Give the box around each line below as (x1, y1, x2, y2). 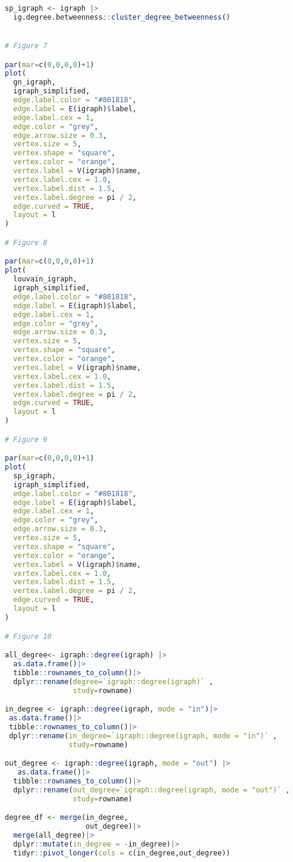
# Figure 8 (5, 238, 48, 247)
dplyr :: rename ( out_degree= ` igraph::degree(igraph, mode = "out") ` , (13, 785, 290, 794)
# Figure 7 (5, 42, 48, 51)
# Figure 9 (5, 435, 48, 444)
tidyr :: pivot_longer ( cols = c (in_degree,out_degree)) (13, 848, 231, 857)
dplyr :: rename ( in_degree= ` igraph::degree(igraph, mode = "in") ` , (9, 731, 278, 740)
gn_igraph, (13, 78, 56, 87)
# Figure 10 (5, 632, 52, 641)
